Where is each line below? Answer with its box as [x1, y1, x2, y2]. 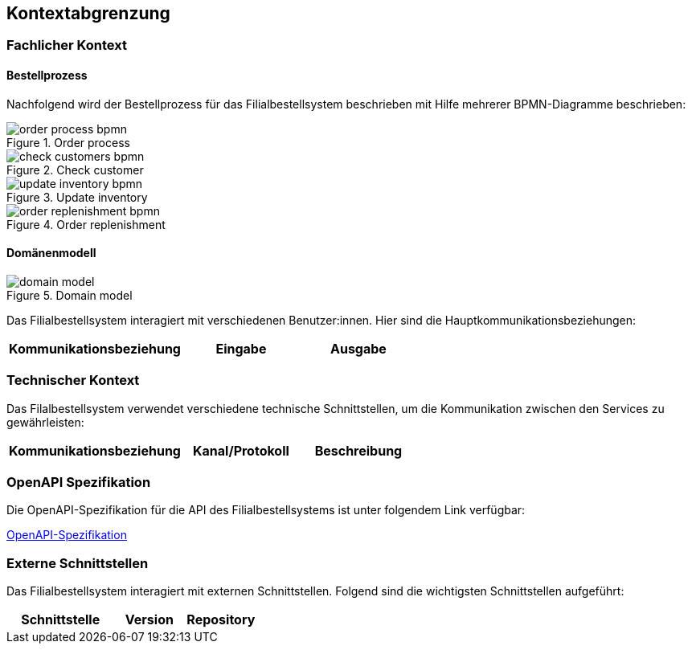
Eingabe [215, 340, 267, 357]
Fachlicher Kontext [6, 37, 127, 54]
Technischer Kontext [6, 372, 140, 389]
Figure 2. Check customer [6, 162, 144, 177]
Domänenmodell [6, 246, 96, 260]
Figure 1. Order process [6, 135, 130, 149]
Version [125, 611, 174, 628]
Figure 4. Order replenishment [6, 217, 166, 231]
